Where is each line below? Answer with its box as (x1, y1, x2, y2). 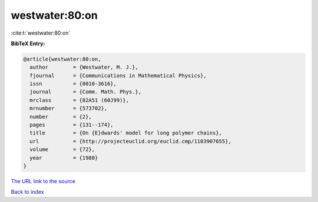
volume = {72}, (29, 146, 95, 153)
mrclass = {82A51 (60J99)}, (29, 97, 130, 103)
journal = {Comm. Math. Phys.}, (29, 89, 141, 95)
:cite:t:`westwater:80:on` (11, 29, 71, 36)
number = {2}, (29, 113, 92, 120)
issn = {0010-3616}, (29, 80, 117, 87)
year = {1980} (29, 154, 98, 161)
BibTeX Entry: (11, 40, 45, 47)
